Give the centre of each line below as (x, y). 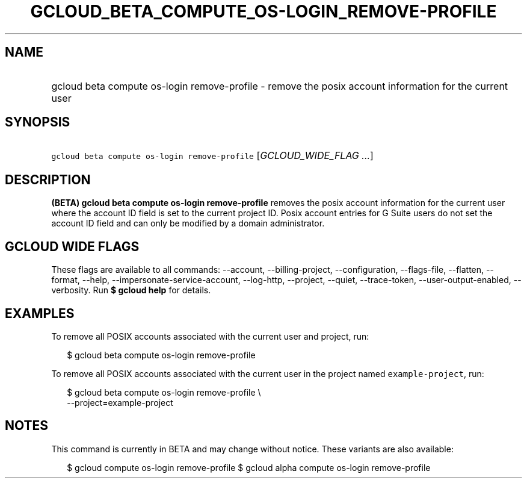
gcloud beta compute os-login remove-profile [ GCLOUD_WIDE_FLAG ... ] (212, 156)
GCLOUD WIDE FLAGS (72, 246)
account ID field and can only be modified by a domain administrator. (188, 223)
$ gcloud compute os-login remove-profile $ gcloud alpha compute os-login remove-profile (249, 467)
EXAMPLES (40, 313)
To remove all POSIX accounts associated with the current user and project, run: (210, 336)
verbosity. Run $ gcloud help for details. (131, 290)
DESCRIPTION (48, 179)
